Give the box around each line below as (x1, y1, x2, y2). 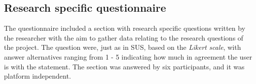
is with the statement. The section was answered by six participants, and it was (4, 61, 245, 71)
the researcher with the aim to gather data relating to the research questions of (4, 32, 244, 42)
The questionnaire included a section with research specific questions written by (4, 23, 246, 33)
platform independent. (4, 71, 71, 81)
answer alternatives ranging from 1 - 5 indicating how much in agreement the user (4, 51, 252, 62)
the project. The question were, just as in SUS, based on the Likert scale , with (4, 42, 241, 52)
